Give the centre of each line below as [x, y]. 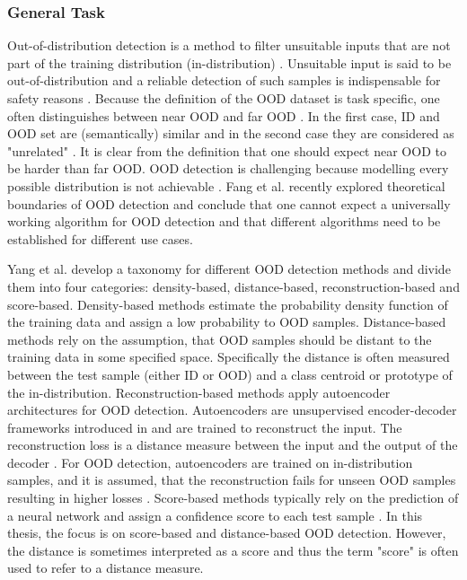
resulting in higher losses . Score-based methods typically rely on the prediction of [233, 498]
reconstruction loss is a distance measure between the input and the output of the [233, 445]
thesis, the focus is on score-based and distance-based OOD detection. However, [227, 533]
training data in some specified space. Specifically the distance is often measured [229, 357]
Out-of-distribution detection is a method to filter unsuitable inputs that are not [229, 45]
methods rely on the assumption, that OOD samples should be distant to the [220, 339]
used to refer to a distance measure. [106, 568]
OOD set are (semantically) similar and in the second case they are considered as [231, 133]
